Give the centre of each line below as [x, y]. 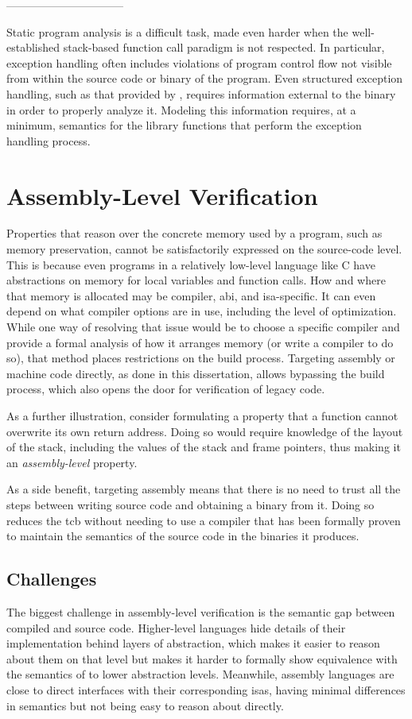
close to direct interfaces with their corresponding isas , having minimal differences [206, 689]
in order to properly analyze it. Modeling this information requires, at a [181, 109]
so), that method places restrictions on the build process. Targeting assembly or [201, 358]
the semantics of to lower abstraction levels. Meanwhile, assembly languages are [200, 674]
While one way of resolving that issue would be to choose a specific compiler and [203, 327]
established [33, 47]
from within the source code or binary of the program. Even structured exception [205, 78]
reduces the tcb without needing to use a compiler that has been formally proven [204, 520]
